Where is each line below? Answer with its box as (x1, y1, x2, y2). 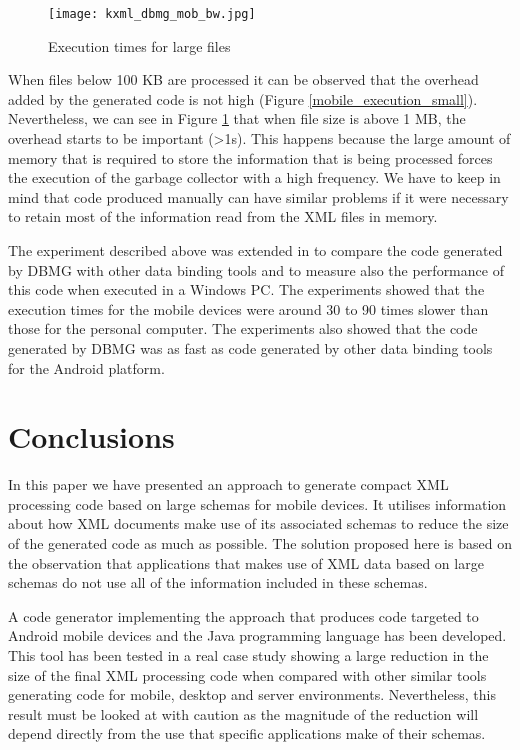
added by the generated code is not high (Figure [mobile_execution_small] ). (8, 88, 478, 109)
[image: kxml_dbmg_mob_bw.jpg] (48, 7, 256, 21)
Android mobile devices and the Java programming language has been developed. (8, 625, 507, 646)
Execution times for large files (48, 35, 231, 56)
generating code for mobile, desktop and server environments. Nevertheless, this (8, 684, 496, 705)
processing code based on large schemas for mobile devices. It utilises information (8, 493, 507, 514)
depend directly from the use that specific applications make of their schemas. (8, 723, 486, 744)
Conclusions (8, 416, 175, 457)
